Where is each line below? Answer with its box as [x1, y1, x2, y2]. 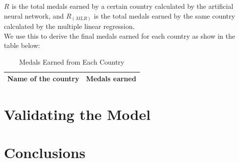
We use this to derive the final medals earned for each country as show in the [4, 30, 236, 41]
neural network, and [4, 10, 64, 21]
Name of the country [7, 73, 79, 84]
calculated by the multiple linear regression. [4, 21, 135, 31]
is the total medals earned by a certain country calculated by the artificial [12, 1, 234, 11]
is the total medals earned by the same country [94, 10, 235, 21]
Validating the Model [4, 104, 151, 124]
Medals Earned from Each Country [19, 56, 125, 67]
